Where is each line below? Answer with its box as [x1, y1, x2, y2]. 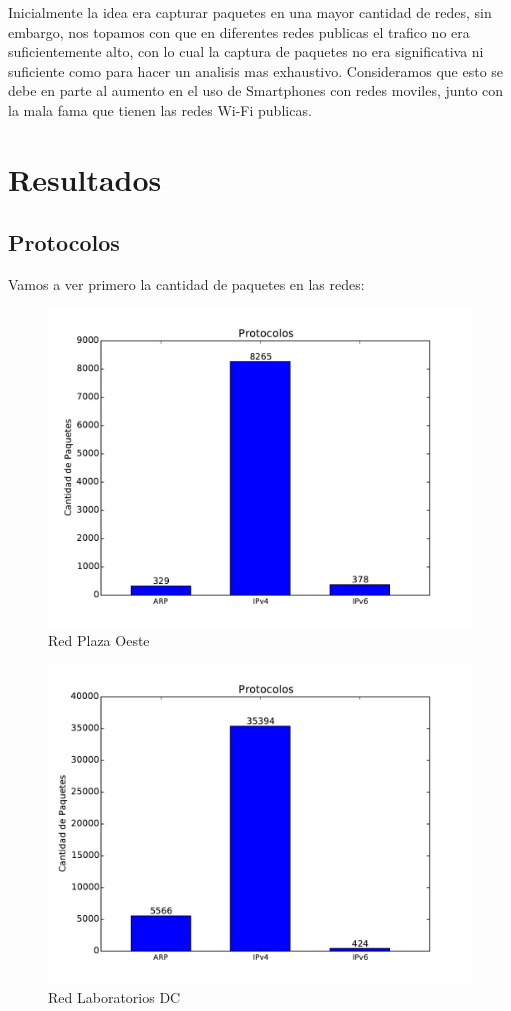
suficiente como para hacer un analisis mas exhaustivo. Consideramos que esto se [8, 60, 504, 81]
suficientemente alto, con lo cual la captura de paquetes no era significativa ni [8, 41, 484, 62]
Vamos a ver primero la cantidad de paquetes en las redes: [8, 274, 365, 295]
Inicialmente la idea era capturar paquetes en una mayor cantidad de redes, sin [8, 2, 492, 22]
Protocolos [8, 227, 120, 258]
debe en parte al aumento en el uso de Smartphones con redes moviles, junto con [8, 80, 504, 101]
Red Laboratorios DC [48, 986, 181, 1007]
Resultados [8, 158, 162, 199]
